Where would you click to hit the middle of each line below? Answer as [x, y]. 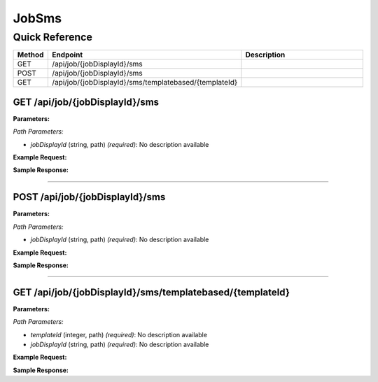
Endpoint [68, 55]
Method [30, 55]
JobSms [37, 18]
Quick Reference [52, 37]
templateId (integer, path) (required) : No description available [119, 334]
